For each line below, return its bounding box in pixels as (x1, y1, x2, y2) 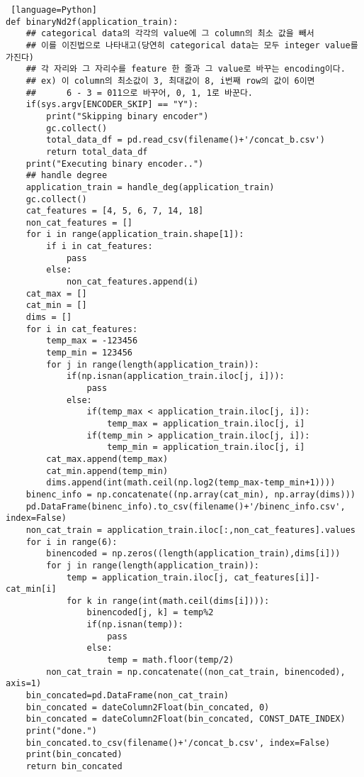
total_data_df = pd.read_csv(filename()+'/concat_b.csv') (46, 135, 326, 145)
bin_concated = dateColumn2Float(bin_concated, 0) (25, 702, 270, 712)
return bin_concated (25, 761, 123, 771)
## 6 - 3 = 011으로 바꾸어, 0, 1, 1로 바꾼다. (25, 87, 254, 98)
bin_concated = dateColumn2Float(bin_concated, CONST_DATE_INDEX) (25, 714, 346, 724)
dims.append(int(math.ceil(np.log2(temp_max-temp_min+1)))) (46, 478, 336, 488)
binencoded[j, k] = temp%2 (86, 607, 214, 618)
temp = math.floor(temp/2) (107, 655, 234, 666)
